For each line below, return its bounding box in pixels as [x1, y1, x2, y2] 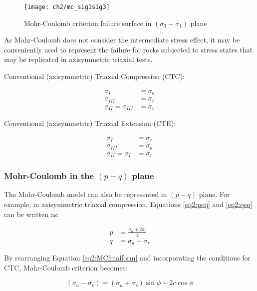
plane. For [199, 189, 230, 199]
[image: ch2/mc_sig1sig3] [24, 3, 110, 10]
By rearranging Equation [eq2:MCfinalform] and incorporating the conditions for [4, 252, 251, 263]
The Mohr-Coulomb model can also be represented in [4, 189, 167, 199]
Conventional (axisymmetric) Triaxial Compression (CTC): [4, 71, 185, 81]
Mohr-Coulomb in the [4, 169, 94, 182]
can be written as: [4, 208, 59, 219]
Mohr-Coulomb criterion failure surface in [24, 17, 152, 28]
